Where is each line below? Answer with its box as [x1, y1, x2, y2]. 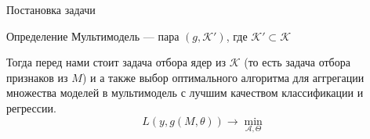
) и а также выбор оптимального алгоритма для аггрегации [82, 69, 365, 85]
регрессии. [6, 99, 56, 116]
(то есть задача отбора [244, 54, 350, 70]
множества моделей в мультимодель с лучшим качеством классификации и [6, 84, 364, 101]
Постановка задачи [6, 2, 96, 17]
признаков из [6, 69, 68, 85]
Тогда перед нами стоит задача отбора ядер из [6, 54, 227, 70]
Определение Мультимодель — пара [6, 27, 180, 44]
